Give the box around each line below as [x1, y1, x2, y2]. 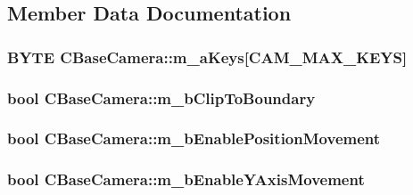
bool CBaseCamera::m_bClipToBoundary [7, 86, 316, 109]
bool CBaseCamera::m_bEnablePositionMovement [7, 127, 381, 150]
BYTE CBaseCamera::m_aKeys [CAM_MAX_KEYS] [7, 45, 408, 68]
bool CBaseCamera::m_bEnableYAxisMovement [7, 168, 365, 191]
